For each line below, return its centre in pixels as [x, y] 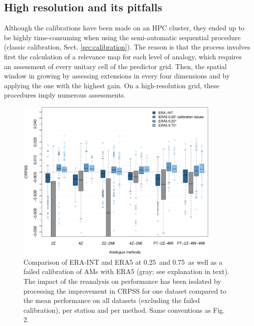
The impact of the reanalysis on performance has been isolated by [122, 281]
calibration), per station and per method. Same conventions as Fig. [124, 310]
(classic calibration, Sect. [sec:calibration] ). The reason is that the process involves [127, 47]
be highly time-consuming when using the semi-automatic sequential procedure [122, 37]
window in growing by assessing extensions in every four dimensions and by [117, 76]
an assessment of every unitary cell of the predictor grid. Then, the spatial [115, 66]
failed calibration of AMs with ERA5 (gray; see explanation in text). [127, 271]
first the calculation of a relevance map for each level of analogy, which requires [123, 56]
